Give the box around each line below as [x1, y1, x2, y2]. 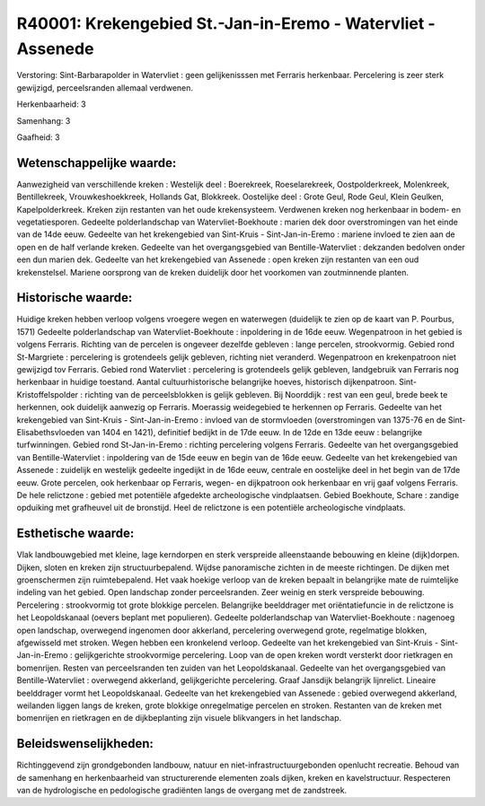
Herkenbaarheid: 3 [16, 99, 86, 110]
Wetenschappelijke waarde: [16, 155, 177, 171]
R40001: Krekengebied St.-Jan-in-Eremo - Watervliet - [16, 13, 436, 33]
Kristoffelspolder [16, 389, 79, 399]
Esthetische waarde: [16, 526, 135, 541]
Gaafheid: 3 [16, 131, 60, 143]
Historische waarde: [16, 290, 133, 305]
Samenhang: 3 [16, 115, 71, 126]
